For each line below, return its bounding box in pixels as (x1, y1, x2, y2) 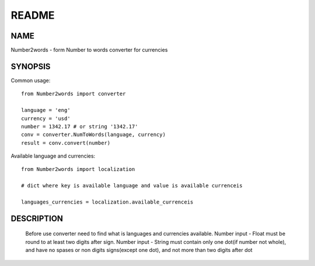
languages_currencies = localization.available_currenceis (21, 199, 194, 205)
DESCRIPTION (10, 213, 64, 223)
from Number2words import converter (21, 90, 126, 97)
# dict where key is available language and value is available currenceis (21, 183, 243, 189)
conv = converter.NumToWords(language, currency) (21, 131, 166, 138)
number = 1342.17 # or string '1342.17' (21, 123, 138, 129)
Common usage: (10, 76, 51, 84)
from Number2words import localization (21, 166, 135, 173)
